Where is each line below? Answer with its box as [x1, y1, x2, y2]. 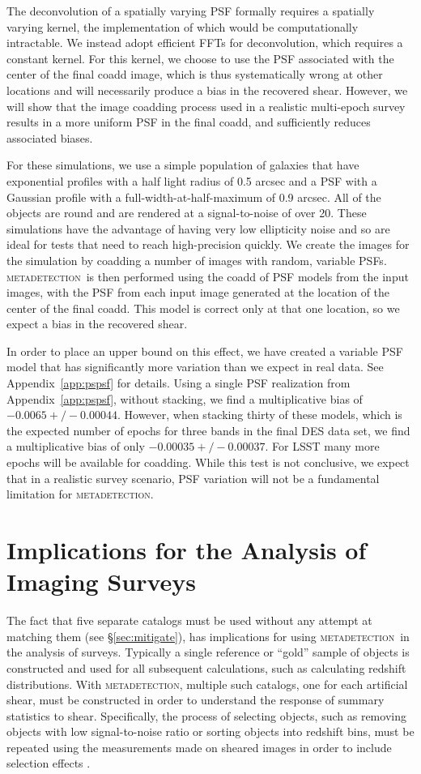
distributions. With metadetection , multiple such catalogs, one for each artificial [6, 675, 408, 692]
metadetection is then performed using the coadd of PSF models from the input [6, 267, 409, 284]
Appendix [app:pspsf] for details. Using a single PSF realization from [6, 374, 351, 391]
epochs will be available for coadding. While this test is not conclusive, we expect [6, 454, 410, 471]
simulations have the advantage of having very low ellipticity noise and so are [6, 220, 390, 237]
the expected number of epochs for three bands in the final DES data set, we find [6, 421, 410, 438]
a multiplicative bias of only [6, 438, 145, 455]
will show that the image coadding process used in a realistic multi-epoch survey [6, 97, 406, 114]
